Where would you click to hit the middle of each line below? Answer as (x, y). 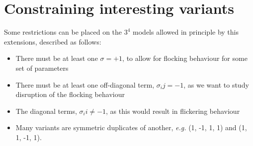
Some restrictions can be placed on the (63, 32)
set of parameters (42, 68)
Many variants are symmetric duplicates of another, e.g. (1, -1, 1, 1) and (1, (131, 127)
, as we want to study (216, 84)
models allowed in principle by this (186, 32)
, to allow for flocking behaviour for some (185, 58)
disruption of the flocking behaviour (70, 94)
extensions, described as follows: (53, 41)
